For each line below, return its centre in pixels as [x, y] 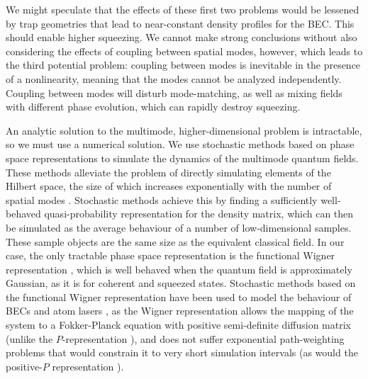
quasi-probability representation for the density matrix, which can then [199, 214]
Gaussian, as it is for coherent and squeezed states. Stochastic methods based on [181, 283]
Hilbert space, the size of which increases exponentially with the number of [169, 186]
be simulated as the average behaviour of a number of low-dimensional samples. [179, 227]
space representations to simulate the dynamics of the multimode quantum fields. [182, 158]
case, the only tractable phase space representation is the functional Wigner [171, 255]
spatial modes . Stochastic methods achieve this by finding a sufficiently [162, 199]
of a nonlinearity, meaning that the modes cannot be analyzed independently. [174, 78]
